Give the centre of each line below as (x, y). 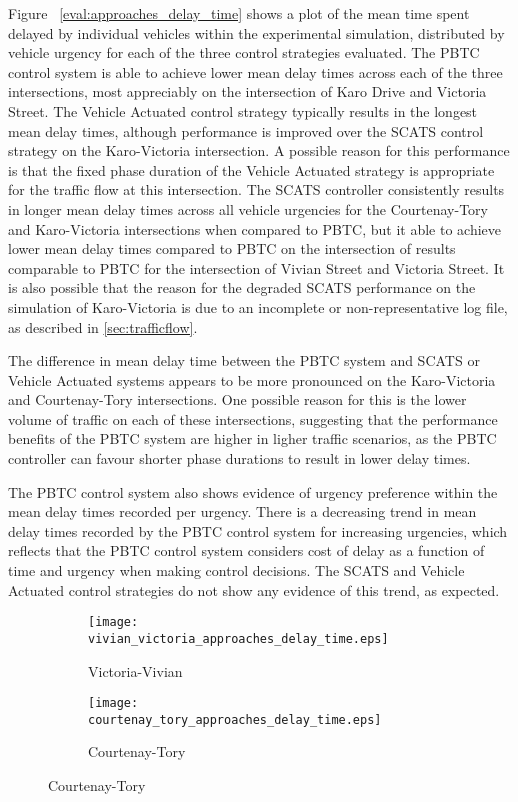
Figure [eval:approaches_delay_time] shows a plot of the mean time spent (239, 13)
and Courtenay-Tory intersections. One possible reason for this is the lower (237, 399)
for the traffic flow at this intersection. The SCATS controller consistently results (256, 189)
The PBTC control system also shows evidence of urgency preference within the (253, 491)
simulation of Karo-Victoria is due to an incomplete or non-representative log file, (258, 306)
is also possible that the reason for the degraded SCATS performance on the (242, 287)
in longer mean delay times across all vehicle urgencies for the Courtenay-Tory (248, 208)
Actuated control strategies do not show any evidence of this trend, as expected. (254, 589)
